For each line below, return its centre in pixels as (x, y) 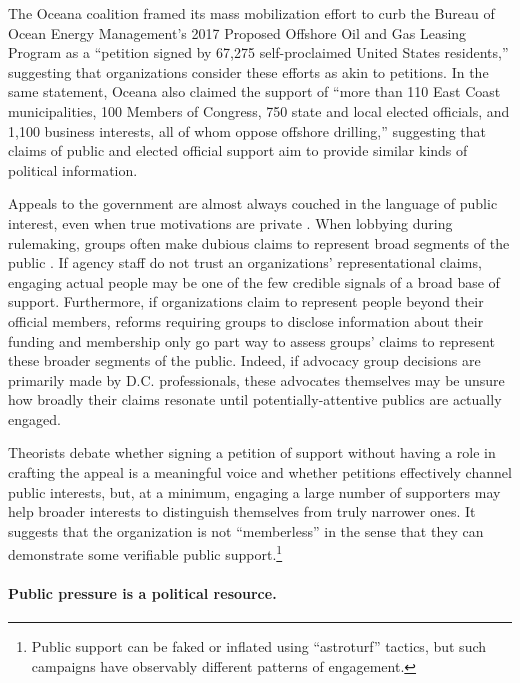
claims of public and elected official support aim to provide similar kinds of (238, 150)
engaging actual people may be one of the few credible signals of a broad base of (254, 281)
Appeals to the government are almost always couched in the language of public (253, 203)
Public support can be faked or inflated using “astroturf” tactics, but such (259, 646)
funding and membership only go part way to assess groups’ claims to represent (251, 340)
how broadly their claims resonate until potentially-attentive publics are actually (255, 399)
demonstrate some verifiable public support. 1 (145, 553)
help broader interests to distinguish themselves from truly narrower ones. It (242, 511)
